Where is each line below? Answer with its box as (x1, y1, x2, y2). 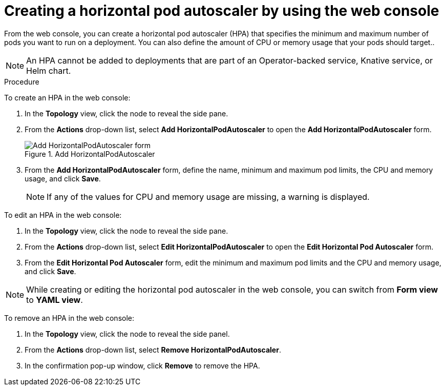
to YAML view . (26, 294, 83, 305)
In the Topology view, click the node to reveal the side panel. (25, 329, 230, 338)
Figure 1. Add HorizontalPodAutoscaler (25, 149, 155, 158)
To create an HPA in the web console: (4, 93, 131, 102)
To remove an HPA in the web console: (4, 313, 135, 322)
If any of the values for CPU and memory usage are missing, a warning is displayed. (47, 191, 370, 202)
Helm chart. (26, 65, 71, 76)
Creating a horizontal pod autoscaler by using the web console (4, 2, 439, 19)
